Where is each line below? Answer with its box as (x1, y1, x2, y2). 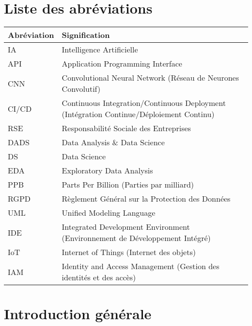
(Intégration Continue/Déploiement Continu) (62, 108, 215, 120)
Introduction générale (4, 304, 152, 324)
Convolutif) (62, 83, 101, 95)
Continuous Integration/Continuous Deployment (62, 97, 226, 109)
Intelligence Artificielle (62, 44, 138, 55)
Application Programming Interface (62, 58, 182, 69)
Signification (62, 29, 110, 41)
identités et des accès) (62, 272, 136, 283)
